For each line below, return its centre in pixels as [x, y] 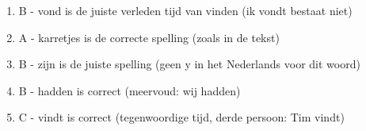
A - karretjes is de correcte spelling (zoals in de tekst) [149, 37]
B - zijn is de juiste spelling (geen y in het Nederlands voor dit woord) [189, 64]
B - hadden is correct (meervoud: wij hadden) [130, 90]
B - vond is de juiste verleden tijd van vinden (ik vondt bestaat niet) [185, 10]
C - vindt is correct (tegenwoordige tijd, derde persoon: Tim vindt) [181, 117]
